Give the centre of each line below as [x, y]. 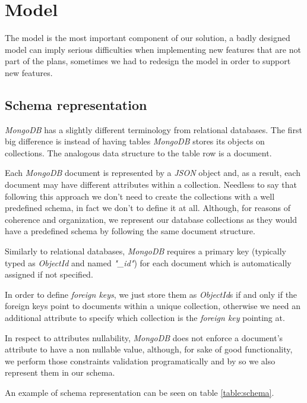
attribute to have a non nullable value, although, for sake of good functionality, [149, 349]
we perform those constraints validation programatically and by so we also [140, 361]
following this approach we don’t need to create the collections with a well [140, 196]
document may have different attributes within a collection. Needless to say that [151, 185]
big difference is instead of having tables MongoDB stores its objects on [135, 141]
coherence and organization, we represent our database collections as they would [151, 219]
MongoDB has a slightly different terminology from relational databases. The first [153, 129]
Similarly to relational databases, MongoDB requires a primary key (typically [145, 251]
